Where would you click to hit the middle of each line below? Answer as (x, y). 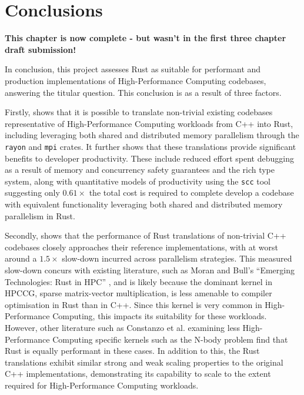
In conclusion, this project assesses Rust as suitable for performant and (133, 69)
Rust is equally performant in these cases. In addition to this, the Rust (132, 351)
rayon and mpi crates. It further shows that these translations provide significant (151, 146)
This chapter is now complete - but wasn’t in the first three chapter (146, 38)
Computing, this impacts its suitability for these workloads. (160, 316)
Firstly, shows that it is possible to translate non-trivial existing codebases (139, 112)
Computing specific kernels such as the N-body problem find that (170, 339)
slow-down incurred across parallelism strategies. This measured (177, 258)
